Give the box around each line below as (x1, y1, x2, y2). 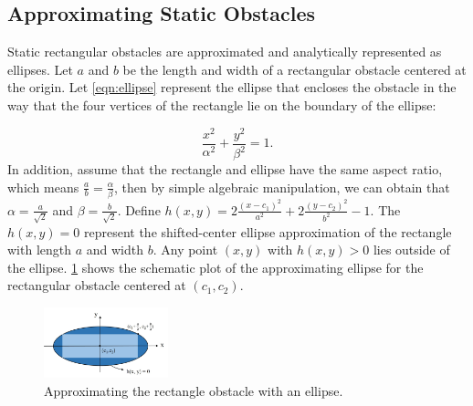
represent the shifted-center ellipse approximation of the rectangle (83, 222, 452, 241)
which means (7, 177, 79, 196)
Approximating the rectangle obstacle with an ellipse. (44, 380, 343, 400)
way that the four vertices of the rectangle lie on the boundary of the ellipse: (7, 95, 436, 114)
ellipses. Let (7, 59, 73, 78)
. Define (117, 200, 161, 219)
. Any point (152, 240, 218, 259)
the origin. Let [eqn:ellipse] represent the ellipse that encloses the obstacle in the (7, 78, 457, 97)
